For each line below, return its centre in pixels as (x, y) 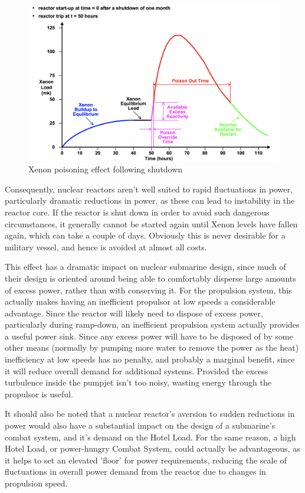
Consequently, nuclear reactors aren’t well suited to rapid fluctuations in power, (149, 189)
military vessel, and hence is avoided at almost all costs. (106, 246)
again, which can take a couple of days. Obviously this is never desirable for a (145, 235)
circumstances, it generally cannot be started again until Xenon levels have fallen (151, 223)
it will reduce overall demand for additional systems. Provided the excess (137, 370)
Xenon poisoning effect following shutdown (106, 169)
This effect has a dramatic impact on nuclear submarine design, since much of (145, 267)
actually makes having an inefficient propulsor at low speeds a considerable (140, 301)
